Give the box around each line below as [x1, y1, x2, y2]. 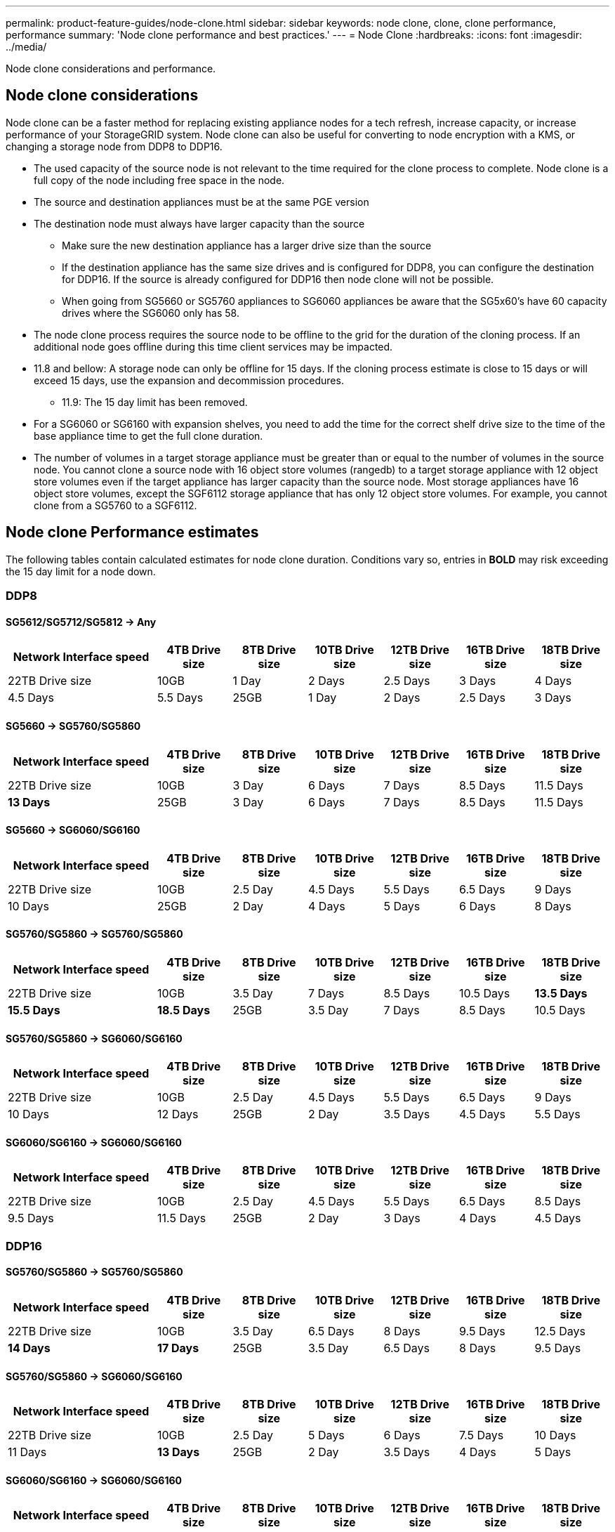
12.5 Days [534, 1323, 586, 1338]
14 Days [8, 1340, 51, 1355]
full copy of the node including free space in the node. [34, 174, 285, 186]
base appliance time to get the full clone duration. [34, 429, 263, 442]
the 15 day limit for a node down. [6, 565, 156, 577]
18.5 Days [157, 1002, 211, 1017]
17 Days [157, 1340, 199, 1355]
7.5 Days [459, 1428, 504, 1443]
